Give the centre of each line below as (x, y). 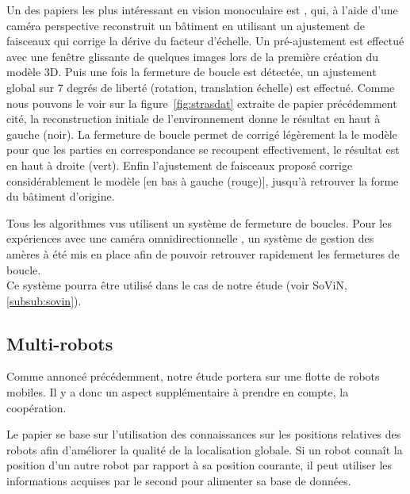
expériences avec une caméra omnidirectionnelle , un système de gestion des (190, 238)
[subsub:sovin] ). (44, 300)
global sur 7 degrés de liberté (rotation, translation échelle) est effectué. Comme (201, 87)
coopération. (36, 407)
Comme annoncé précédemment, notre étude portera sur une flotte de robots (193, 376)
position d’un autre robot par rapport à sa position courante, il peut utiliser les (199, 465)
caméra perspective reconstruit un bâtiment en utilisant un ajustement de (186, 25)
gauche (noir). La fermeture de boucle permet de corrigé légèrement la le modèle (202, 134)
